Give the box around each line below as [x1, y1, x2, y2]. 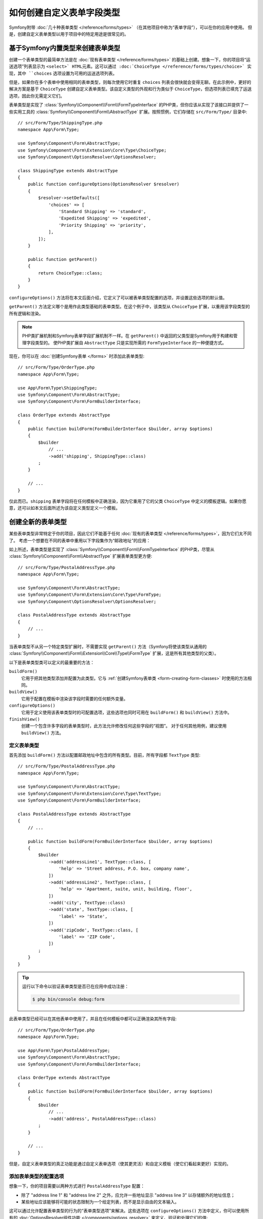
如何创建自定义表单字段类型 [9, 7, 120, 18]
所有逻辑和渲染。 [9, 310, 43, 316]
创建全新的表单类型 [9, 518, 67, 526]
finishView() [9, 716, 40, 722]
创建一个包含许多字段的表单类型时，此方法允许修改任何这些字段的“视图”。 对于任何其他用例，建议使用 [21, 723, 227, 729]
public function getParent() [27, 256, 97, 262]
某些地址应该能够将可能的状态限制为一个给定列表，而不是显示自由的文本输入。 [21, 1199, 179, 1205]
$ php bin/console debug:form [32, 997, 105, 1002]
